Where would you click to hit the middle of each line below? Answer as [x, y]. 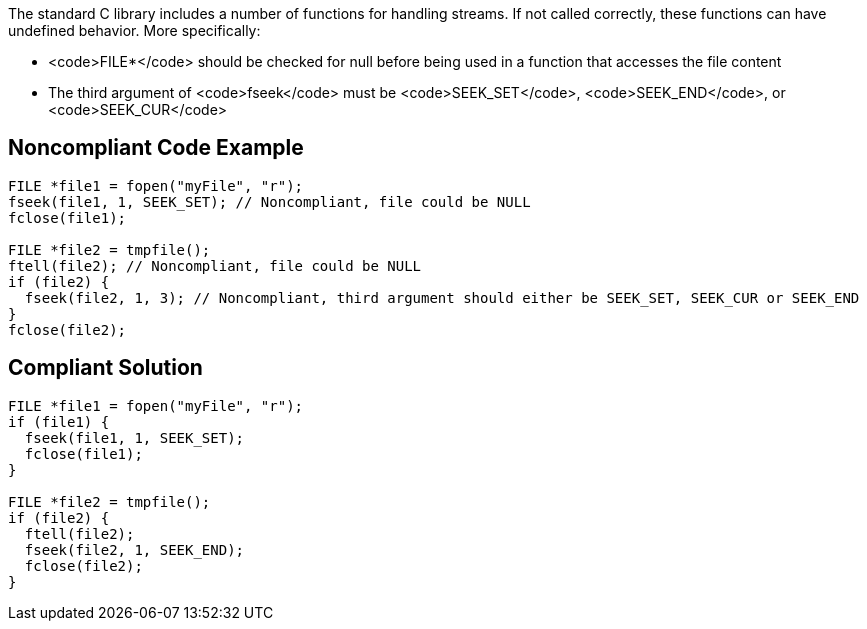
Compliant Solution [105, 368]
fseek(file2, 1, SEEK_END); [134, 549]
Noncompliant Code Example [156, 148]
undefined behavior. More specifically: [134, 30]
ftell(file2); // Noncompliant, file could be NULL [215, 265]
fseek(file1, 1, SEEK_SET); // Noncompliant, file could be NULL [269, 201]
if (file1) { [59, 421]
